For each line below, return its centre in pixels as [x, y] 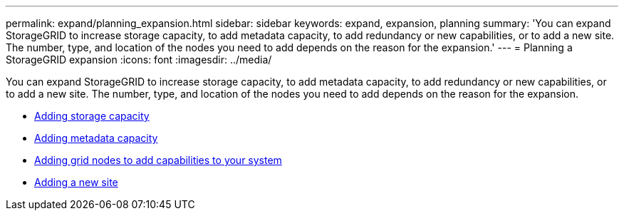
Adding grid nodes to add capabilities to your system [158, 160]
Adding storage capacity [92, 116]
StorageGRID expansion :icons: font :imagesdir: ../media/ [139, 60]
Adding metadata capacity [96, 138]
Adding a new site [76, 182]
